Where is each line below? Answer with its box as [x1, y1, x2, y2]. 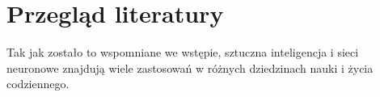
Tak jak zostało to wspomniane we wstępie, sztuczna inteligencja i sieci [6, 44, 359, 61]
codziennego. [6, 75, 70, 92]
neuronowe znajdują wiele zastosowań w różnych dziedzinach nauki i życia [6, 59, 374, 76]
